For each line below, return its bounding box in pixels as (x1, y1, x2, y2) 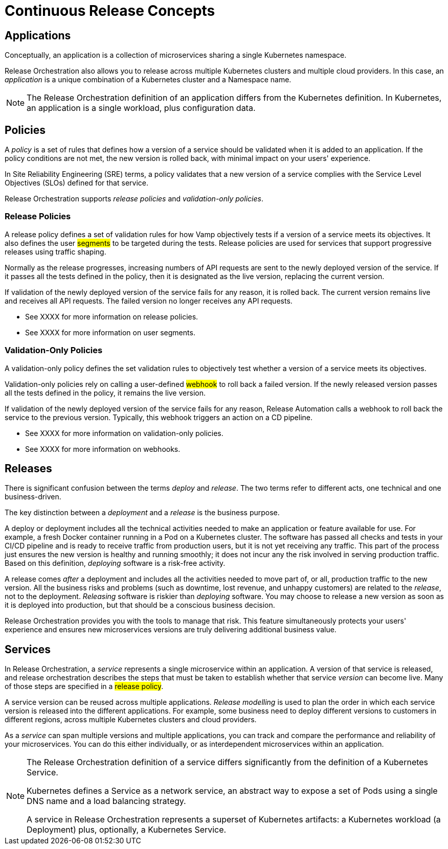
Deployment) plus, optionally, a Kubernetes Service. (27, 824, 227, 835)
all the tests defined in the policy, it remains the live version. (5, 388, 206, 397)
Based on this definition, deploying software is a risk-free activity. (5, 559, 226, 568)
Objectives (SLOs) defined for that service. (5, 178, 148, 188)
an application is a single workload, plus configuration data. (27, 103, 256, 113)
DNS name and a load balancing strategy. (27, 796, 186, 807)
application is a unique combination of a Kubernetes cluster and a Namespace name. (5, 75, 292, 84)
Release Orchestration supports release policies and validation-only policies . (5, 194, 263, 203)
